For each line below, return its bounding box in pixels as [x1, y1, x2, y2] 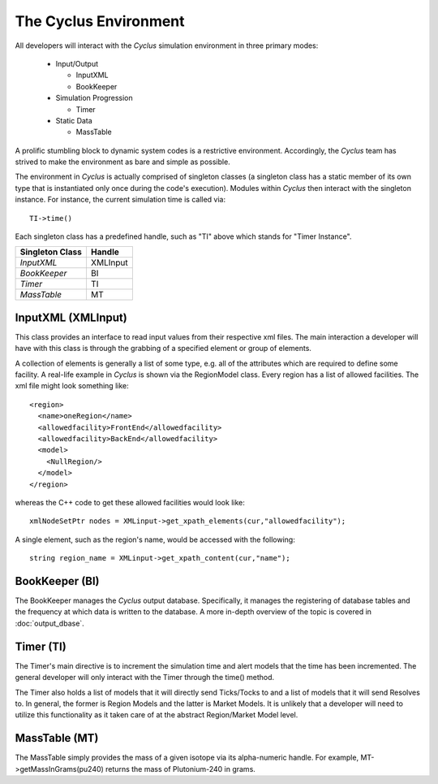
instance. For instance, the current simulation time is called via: [15, 195, 226, 205]
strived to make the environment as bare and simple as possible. [15, 157, 230, 167]
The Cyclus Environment [15, 12, 186, 30]
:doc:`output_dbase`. [15, 618, 84, 628]
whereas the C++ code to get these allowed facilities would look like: [15, 498, 245, 507]
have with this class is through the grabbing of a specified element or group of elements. [15, 344, 312, 353]
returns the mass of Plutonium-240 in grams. [105, 764, 255, 773]
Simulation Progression [55, 93, 133, 103]
